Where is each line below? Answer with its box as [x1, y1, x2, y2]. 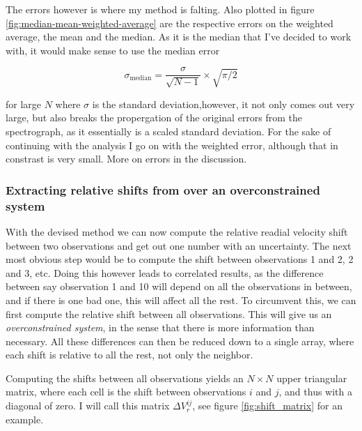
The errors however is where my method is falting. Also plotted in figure [6, 2, 315, 16]
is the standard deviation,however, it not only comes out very [92, 96, 355, 111]
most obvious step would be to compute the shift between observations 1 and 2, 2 [6, 252, 354, 266]
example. [6, 411, 44, 426]
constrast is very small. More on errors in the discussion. [6, 151, 247, 166]
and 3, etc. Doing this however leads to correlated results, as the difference [6, 265, 324, 280]
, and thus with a [278, 384, 353, 399]
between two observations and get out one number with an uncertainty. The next [6, 238, 352, 252]
